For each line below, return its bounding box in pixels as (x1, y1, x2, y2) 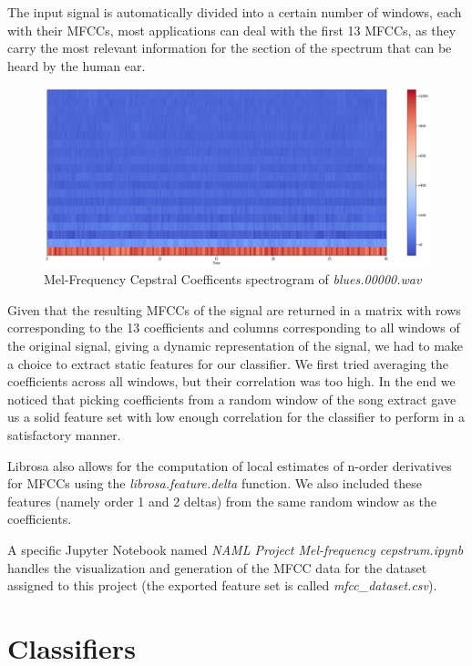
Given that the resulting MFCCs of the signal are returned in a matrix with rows (7, 300, 461, 319)
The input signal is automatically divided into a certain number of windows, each (7, 3, 462, 21)
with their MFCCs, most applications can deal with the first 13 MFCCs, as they (7, 20, 457, 39)
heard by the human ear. (7, 56, 146, 75)
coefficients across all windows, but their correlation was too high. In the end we (7, 372, 456, 391)
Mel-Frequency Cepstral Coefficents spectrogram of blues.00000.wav (44, 270, 422, 289)
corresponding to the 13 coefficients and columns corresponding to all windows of (7, 318, 460, 337)
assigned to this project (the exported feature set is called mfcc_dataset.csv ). (7, 576, 437, 595)
